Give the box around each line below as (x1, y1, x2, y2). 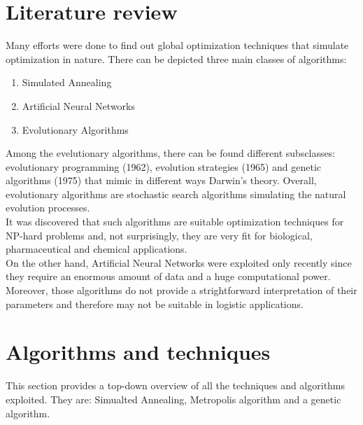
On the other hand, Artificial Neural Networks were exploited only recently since (6, 255, 352, 270)
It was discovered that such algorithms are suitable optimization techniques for (6, 214, 344, 229)
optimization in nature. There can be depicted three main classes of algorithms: (6, 51, 347, 66)
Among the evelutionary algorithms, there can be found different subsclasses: (6, 146, 336, 160)
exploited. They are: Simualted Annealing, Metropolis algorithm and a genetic (6, 391, 341, 406)
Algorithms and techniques (6, 337, 271, 366)
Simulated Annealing (22, 75, 112, 90)
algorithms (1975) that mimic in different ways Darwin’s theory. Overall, (6, 173, 317, 188)
